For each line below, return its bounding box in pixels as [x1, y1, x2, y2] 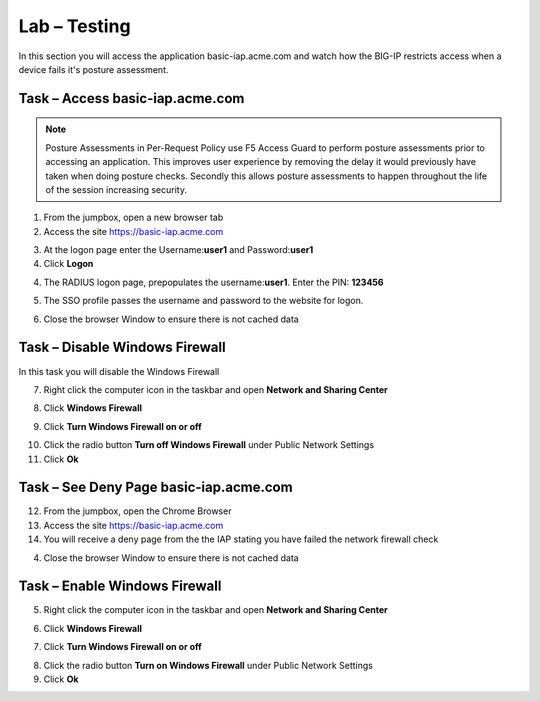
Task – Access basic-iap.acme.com [18, 90, 245, 107]
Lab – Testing [18, 15, 131, 37]
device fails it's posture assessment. [18, 63, 169, 75]
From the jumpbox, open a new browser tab [43, 211, 224, 224]
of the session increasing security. [45, 183, 187, 195]
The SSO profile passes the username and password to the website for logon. [43, 295, 364, 307]
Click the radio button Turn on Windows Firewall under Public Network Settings [43, 659, 374, 671]
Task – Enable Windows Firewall [18, 578, 222, 595]
